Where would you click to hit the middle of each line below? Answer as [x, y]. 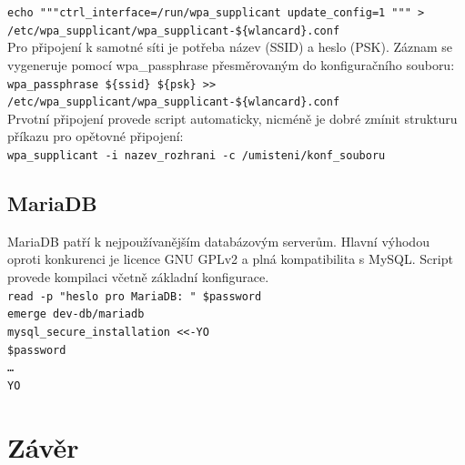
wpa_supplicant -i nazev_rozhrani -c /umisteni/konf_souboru [197, 156]
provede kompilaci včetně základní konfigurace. [138, 277]
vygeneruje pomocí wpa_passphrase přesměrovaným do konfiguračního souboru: [231, 64]
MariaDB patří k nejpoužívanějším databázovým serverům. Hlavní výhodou [218, 241]
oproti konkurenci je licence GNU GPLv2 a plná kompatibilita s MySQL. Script [230, 259]
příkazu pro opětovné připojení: [96, 136]
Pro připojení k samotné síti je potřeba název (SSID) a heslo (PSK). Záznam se [230, 47]
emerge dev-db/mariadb [76, 314]
